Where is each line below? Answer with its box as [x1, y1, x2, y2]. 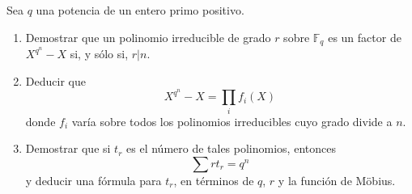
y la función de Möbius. [278, 171, 396, 188]
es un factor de [328, 28, 401, 45]
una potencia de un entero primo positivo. [36, 2, 244, 18]
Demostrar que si [25, 140, 111, 157]
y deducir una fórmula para [25, 171, 162, 188]
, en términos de [173, 171, 254, 188]
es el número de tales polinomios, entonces [126, 140, 336, 157]
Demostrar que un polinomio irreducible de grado [25, 28, 271, 45]
